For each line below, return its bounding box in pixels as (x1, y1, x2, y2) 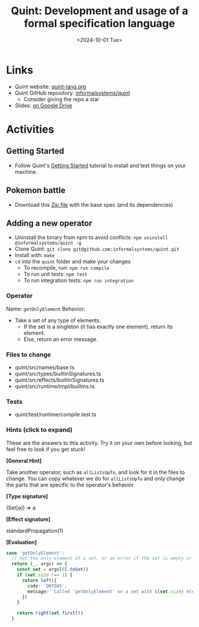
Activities (6, 123, 54, 136)
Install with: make (14, 252, 55, 259)
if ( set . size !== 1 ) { (17, 572, 73, 578)
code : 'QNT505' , (27, 583, 68, 589)
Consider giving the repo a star (23, 95, 99, 103)
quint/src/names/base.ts (14, 363, 75, 371)
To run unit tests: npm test (23, 271, 88, 278)
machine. (14, 168, 38, 175)
